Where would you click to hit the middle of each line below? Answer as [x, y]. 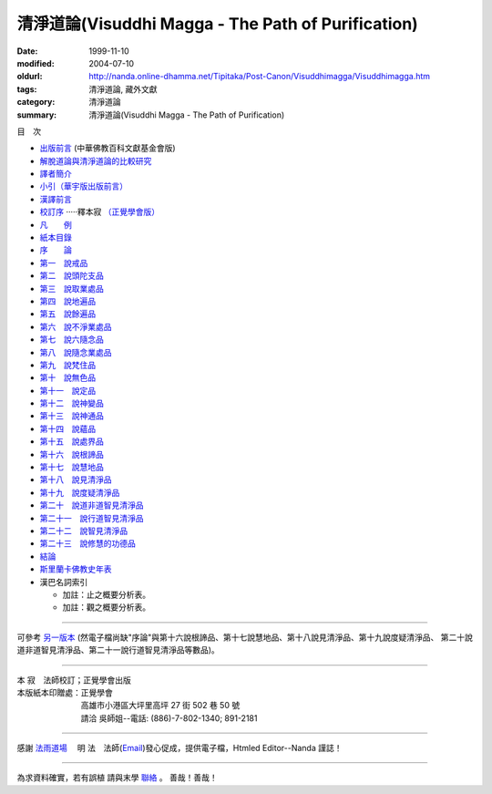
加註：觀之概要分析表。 [106, 607]
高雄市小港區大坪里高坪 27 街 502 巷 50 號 [160, 706]
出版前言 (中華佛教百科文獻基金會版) [108, 148]
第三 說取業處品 [72, 288]
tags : [27, 89]
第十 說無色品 [67, 377]
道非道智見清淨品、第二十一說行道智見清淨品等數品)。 [118, 650]
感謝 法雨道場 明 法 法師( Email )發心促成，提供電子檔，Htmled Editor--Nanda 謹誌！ [179, 748]
